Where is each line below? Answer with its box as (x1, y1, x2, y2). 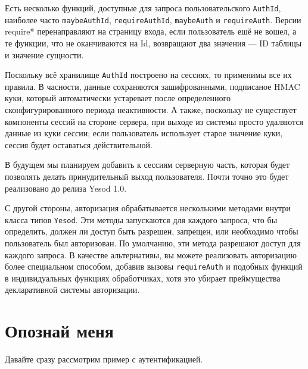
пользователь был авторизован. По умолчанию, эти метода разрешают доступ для (5, 236, 301, 249)
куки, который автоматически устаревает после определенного (5, 92, 231, 104)
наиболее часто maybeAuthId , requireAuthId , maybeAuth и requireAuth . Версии (5, 13, 301, 26)
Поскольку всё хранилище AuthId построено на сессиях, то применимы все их (5, 68, 292, 81)
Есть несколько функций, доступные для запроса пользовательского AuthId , (5, 2, 281, 14)
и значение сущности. (5, 48, 84, 61)
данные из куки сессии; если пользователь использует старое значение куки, (5, 127, 283, 139)
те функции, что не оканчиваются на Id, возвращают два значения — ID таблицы (5, 36, 302, 49)
